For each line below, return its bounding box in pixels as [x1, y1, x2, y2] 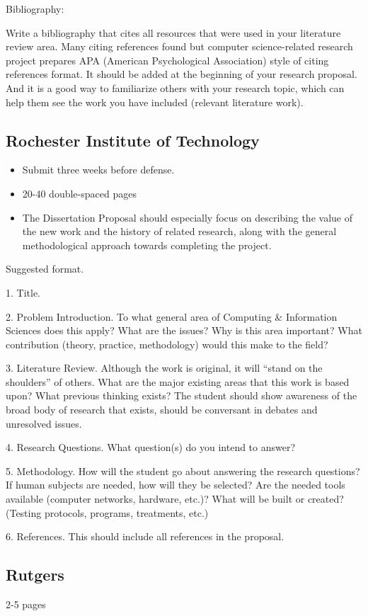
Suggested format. [6, 261, 84, 276]
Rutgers [6, 564, 64, 586]
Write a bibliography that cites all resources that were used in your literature [6, 25, 341, 40]
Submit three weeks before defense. [22, 162, 175, 177]
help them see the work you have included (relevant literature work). [6, 94, 304, 109]
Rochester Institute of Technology [6, 129, 260, 151]
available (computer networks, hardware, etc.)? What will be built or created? [6, 491, 344, 506]
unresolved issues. [6, 416, 82, 430]
